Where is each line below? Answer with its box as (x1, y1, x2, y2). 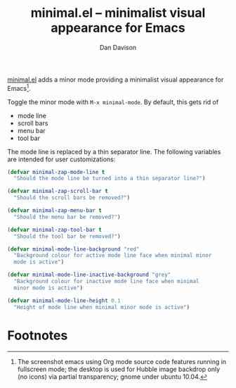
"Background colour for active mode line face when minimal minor (13, 252, 212, 259)
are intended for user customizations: (7, 155, 116, 163)
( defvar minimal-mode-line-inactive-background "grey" (7, 271, 171, 279)
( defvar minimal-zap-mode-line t (7, 168, 105, 175)
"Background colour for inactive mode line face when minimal (13, 278, 199, 285)
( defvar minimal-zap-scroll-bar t (7, 188, 109, 195)
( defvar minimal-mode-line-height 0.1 (7, 297, 121, 304)
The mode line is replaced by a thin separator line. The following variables (7, 147, 221, 156)
